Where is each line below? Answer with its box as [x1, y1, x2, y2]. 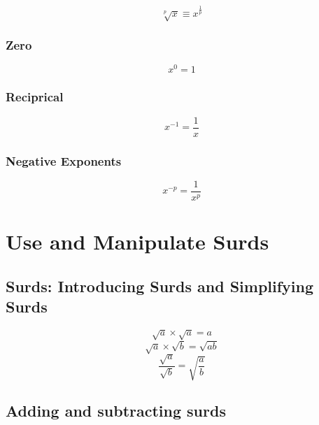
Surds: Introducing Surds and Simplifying [6, 275, 314, 296]
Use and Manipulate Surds [6, 227, 269, 256]
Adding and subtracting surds [6, 400, 226, 422]
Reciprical [6, 88, 64, 106]
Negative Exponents [6, 152, 122, 169]
